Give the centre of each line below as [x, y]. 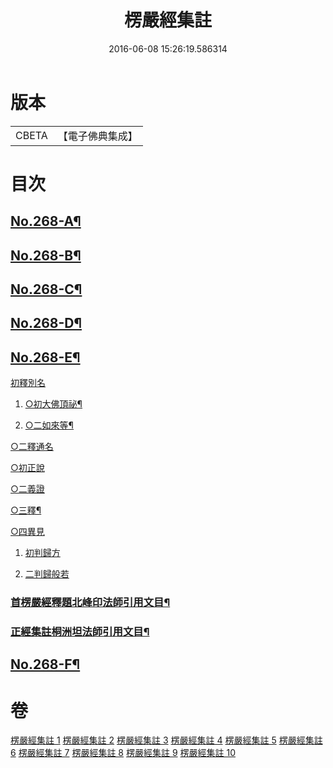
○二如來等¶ [49, 425]
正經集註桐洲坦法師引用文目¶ [80, 632]
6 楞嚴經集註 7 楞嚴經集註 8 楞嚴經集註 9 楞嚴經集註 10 [123, 753]
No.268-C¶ [46, 289]
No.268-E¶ [45, 357]
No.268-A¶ [46, 221]
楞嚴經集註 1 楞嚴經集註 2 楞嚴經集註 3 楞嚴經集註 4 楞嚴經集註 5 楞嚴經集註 [166, 740]
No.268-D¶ [46, 323]
